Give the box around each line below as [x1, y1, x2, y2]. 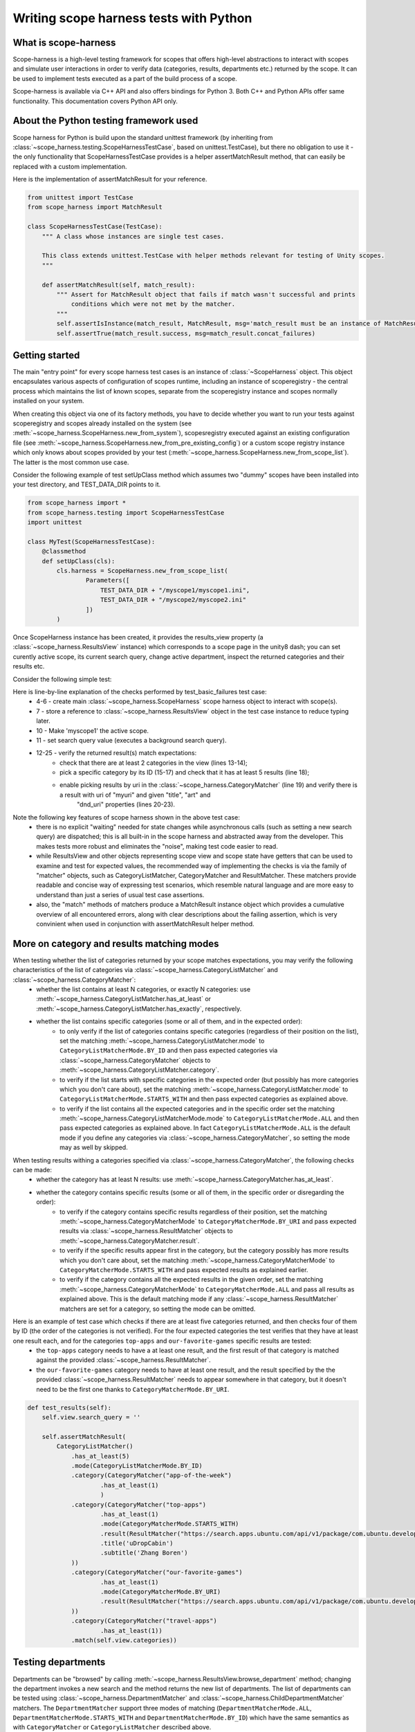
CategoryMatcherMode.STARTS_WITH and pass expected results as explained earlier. [59, 1265, 308, 1274]
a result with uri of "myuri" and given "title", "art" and [59, 790, 211, 799]
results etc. [12, 662, 45, 671]
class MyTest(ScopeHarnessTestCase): [27, 538, 156, 545]
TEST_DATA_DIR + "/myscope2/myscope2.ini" [100, 596, 247, 604]
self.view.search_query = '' [41, 1413, 141, 1422]
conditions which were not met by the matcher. [71, 300, 236, 308]
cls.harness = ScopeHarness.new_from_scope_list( [56, 567, 228, 575]
